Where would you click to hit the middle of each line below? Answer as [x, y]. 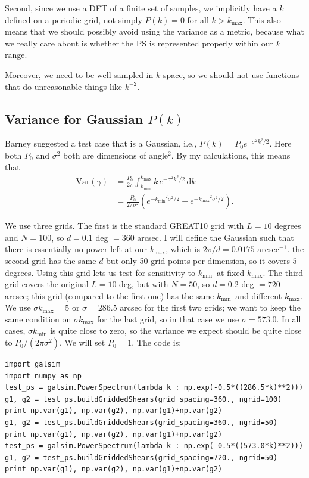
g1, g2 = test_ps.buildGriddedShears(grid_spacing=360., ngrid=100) [143, 399]
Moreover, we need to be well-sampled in [79, 74]
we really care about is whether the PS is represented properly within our [139, 43]
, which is [183, 249]
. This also [262, 19]
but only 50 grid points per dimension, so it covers [198, 260]
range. [16, 55]
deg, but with [144, 284]
